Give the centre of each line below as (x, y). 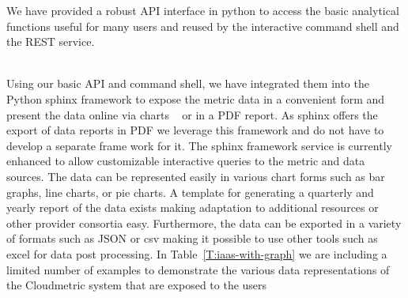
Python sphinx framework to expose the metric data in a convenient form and (196, 98)
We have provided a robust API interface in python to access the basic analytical (203, 10)
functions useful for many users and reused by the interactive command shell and (203, 26)
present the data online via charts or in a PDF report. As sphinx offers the (192, 114)
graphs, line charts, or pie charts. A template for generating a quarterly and (190, 192)
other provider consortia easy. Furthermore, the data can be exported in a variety (204, 223)
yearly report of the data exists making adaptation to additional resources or (193, 207)
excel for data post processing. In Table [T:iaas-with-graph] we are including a (197, 253)
